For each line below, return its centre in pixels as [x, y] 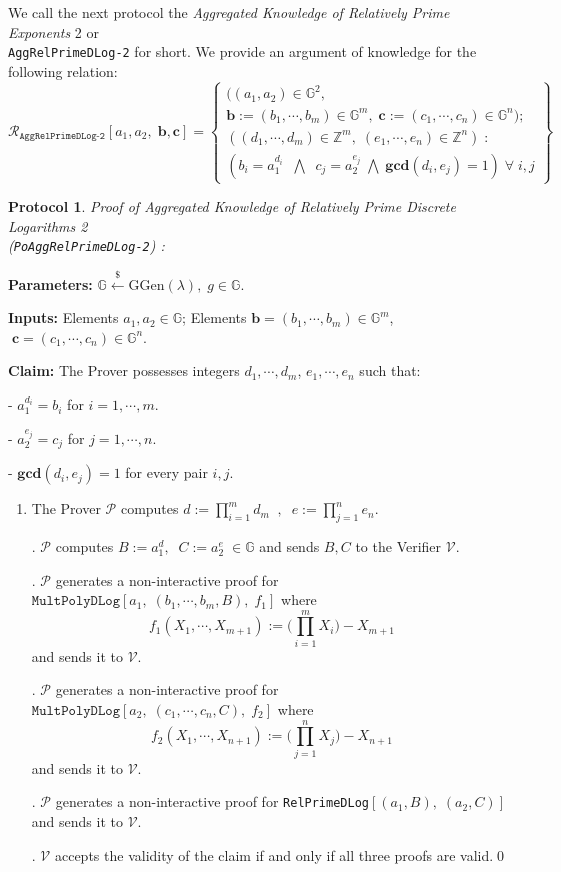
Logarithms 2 [48, 225]
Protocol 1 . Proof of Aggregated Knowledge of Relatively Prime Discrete [232, 206]
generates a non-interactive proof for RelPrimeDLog [212, 801]
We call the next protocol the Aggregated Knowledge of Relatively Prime [229, 12]
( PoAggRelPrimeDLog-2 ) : [86, 245]
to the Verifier [398, 545]
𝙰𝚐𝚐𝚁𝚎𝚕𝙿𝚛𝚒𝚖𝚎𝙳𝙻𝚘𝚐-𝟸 [62, 136]
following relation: [63, 70]
